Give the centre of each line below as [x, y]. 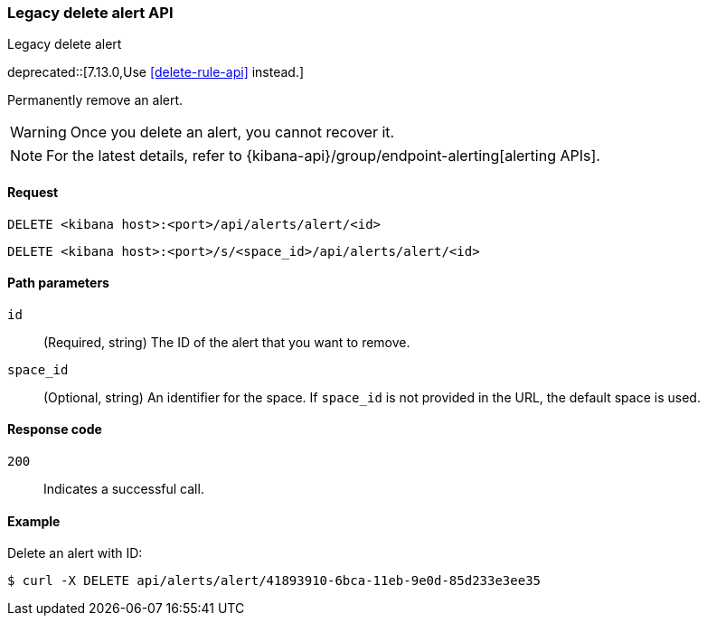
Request [33, 192]
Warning [38, 132]
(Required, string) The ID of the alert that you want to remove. [227, 342]
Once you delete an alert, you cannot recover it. [232, 132]
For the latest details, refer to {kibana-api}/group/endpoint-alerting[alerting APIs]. [323, 156]
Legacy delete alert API [90, 13]
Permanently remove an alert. [95, 100]
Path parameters [58, 283]
